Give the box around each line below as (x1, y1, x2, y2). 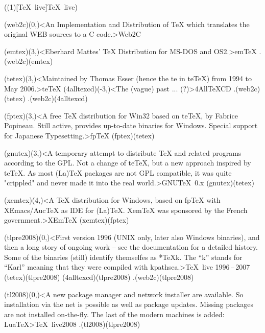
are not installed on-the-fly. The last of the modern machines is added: (4, 308, 225, 319)
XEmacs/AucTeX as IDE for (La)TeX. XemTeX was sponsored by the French (4, 204, 248, 215)
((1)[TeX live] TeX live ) (4, 2, 78, 12)
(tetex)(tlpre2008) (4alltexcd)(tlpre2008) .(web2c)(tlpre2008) (4, 272, 194, 282)
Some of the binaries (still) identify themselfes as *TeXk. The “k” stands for (4, 251, 243, 262)
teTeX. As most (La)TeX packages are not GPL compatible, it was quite (4, 167, 232, 178)
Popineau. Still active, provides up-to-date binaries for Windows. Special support (4, 120, 258, 131)
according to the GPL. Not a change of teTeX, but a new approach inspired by (4, 157, 251, 168)
